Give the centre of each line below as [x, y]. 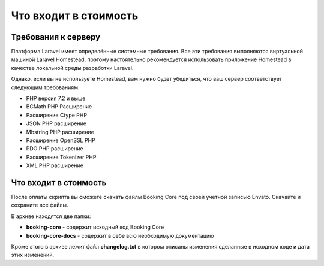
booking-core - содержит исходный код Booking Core [95, 227]
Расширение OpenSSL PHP [61, 140]
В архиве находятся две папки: [51, 216]
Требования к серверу [56, 37]
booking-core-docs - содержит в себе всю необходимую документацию [120, 235]
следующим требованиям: [45, 87]
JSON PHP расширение [56, 123]
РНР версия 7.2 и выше [56, 98]
